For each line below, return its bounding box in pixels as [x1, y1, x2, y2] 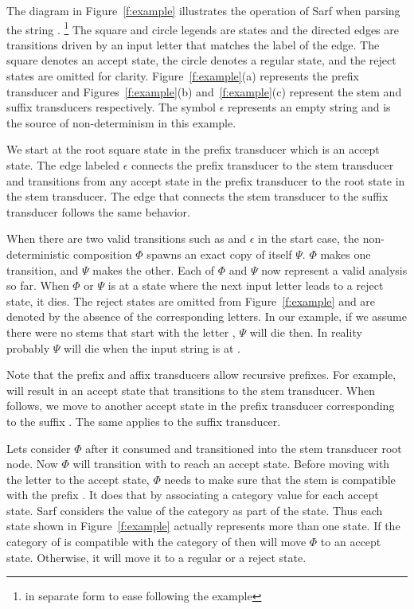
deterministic [6, 245, 70, 262]
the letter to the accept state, [6, 470, 150, 487]
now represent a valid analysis [261, 261, 408, 278]
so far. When [6, 277, 69, 294]
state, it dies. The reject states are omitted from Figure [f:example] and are [6, 292, 376, 309]
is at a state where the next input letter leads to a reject [107, 277, 384, 294]
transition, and [6, 261, 79, 278]
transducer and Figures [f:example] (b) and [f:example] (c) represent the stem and [6, 83, 402, 100]
